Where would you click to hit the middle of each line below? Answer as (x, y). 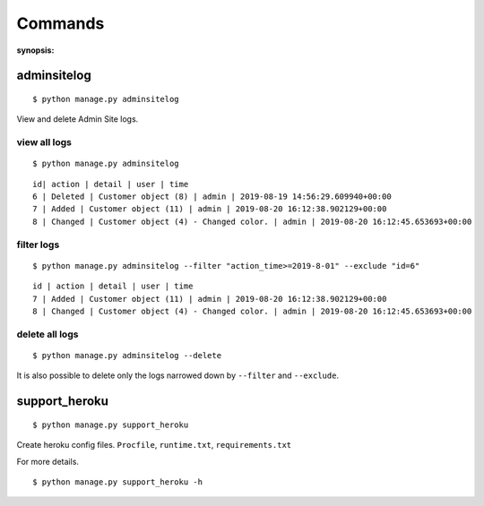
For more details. (48, 461)
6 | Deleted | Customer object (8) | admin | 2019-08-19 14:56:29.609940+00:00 (212, 197)
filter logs (38, 244)
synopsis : (35, 50)
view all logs (44, 142)
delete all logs (48, 334)
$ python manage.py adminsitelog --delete (127, 355)
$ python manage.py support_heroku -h (118, 482)
